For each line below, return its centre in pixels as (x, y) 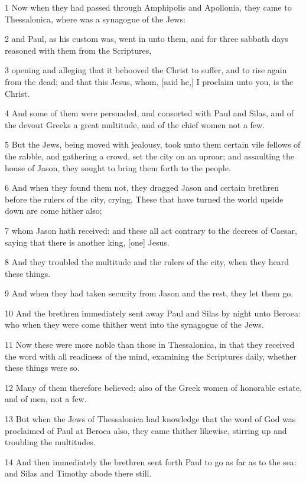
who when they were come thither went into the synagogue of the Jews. (134, 324)
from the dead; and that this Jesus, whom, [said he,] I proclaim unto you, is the (149, 81)
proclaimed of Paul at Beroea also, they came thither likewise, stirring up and (146, 430)
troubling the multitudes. (50, 442)
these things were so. (42, 368)
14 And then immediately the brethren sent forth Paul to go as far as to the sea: (151, 461)
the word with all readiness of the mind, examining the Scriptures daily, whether (151, 356)
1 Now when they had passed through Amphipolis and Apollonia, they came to (148, 7)
